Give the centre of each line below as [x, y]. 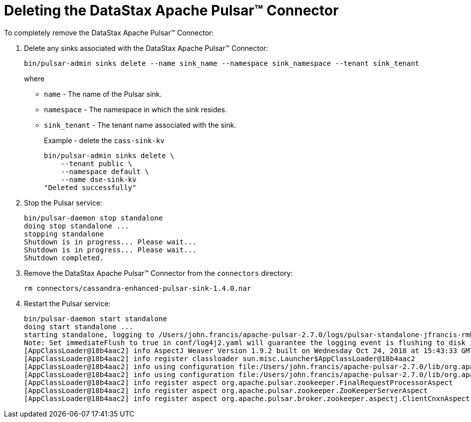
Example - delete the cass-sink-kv [104, 140]
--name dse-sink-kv [99, 179]
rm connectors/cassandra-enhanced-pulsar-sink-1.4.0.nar [138, 288]
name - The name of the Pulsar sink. [103, 94]
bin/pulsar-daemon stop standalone [94, 218]
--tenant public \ [97, 163]
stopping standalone [64, 234]
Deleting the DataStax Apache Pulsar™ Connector [171, 10]
